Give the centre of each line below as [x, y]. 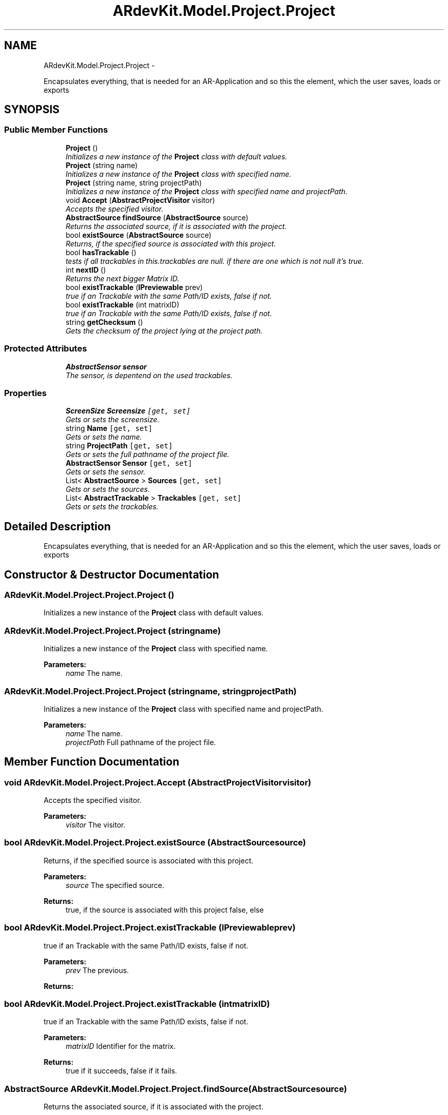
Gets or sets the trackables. [112, 507]
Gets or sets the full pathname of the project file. [148, 455]
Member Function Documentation [92, 762]
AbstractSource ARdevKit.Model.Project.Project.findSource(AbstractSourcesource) [176, 1089]
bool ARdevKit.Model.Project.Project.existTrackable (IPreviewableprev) [150, 928]
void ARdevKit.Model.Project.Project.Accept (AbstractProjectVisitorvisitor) [158, 782]
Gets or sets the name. [104, 437]
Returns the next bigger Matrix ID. [122, 278]
